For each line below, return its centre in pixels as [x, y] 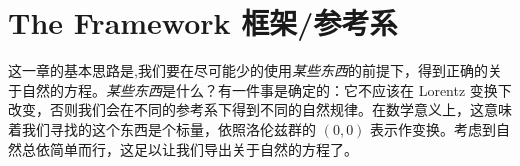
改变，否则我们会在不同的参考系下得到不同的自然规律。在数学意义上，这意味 [260, 109]
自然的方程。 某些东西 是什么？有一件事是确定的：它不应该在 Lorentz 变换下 [266, 89]
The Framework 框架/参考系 [203, 22]
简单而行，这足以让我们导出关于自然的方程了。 [203, 148]
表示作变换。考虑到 [433, 128]
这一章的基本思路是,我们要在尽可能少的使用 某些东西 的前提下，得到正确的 [248, 70]
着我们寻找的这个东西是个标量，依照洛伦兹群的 [162, 128]
